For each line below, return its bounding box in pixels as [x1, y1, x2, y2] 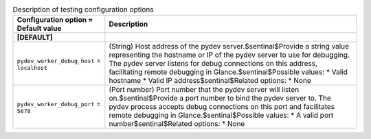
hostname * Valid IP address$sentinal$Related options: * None [109, 76, 312, 86]
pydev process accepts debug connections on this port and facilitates [109, 102, 335, 112]
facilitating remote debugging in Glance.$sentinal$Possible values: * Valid [109, 67, 348, 77]
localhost [16, 64, 48, 71]
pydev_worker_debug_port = [16, 99, 101, 108]
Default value [16, 24, 62, 34]
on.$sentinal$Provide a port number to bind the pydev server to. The [109, 93, 331, 103]
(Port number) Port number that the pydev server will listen [109, 85, 300, 94]
